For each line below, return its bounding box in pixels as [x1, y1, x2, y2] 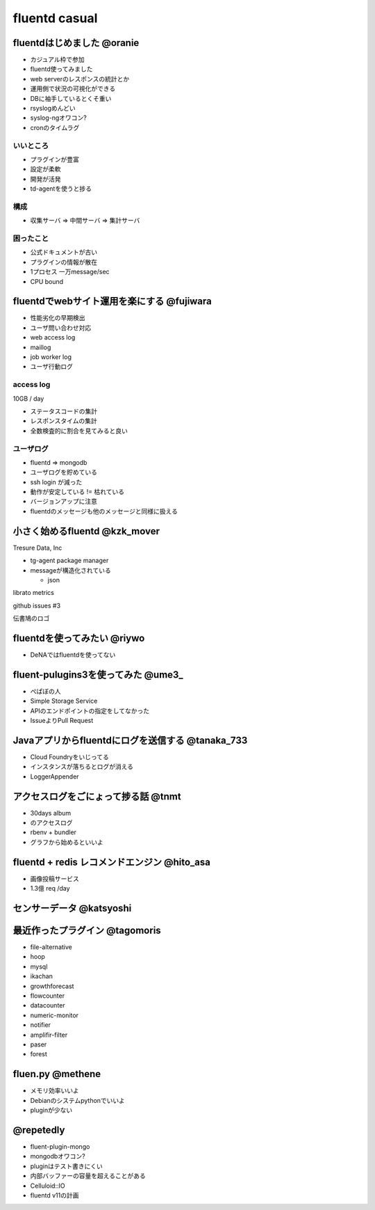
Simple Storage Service [30, 696, 98, 706]
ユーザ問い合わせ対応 [30, 324, 92, 332]
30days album [30, 809, 72, 817]
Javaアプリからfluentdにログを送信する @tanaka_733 [12, 734, 248, 746]
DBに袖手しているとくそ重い [30, 94, 112, 102]
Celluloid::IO [30, 1181, 65, 1190]
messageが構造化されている [30, 566, 111, 574]
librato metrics [12, 589, 55, 597]
